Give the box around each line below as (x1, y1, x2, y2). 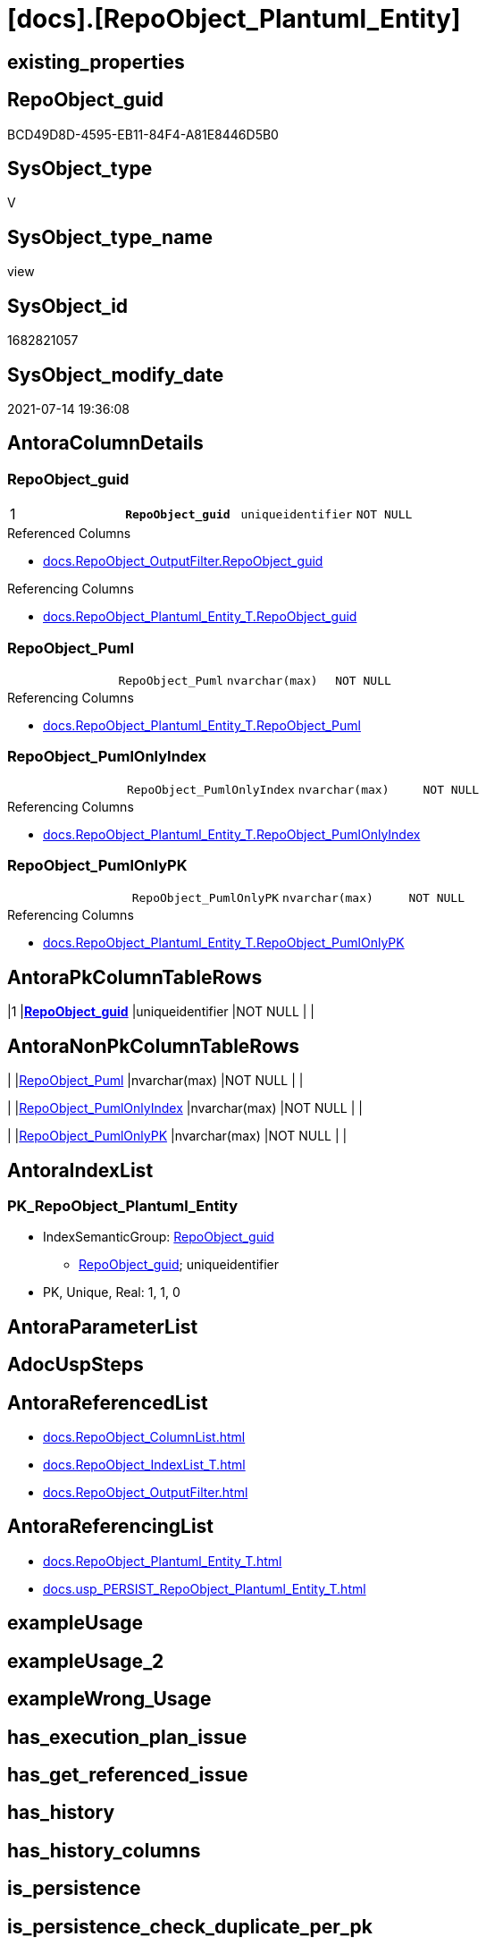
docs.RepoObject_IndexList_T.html (43, 1457, 246, 1473)
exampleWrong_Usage (7, 1688, 212, 1711)
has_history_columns (7, 1839, 201, 1862)
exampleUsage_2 (7, 1649, 164, 1672)
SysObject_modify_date (7, 363, 224, 386)
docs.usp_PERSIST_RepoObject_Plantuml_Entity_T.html (43, 1580, 366, 1596)
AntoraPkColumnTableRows (7, 965, 263, 989)
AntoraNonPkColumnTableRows (7, 1034, 300, 1057)
